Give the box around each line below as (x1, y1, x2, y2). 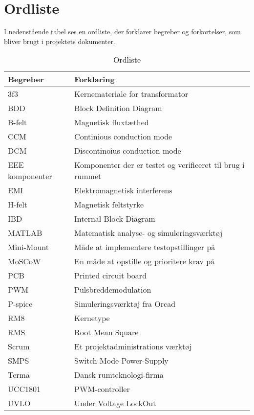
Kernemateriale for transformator (74, 88, 189, 100)
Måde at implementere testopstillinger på (74, 241, 215, 253)
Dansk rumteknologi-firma (74, 369, 164, 381)
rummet (74, 170, 102, 182)
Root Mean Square (74, 326, 139, 338)
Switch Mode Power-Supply (74, 355, 169, 367)
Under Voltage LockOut (74, 397, 156, 409)
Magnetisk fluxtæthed (74, 116, 149, 128)
